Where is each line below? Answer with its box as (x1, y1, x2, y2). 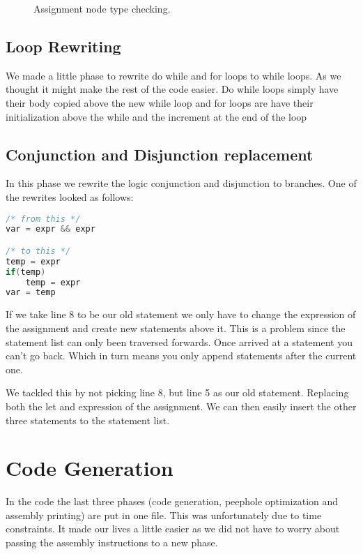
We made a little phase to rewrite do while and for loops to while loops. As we (6, 68, 341, 82)
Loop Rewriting (6, 35, 121, 57)
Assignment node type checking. (33, 1, 171, 15)
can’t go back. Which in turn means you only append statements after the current (6, 348, 357, 363)
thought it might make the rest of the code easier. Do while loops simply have (6, 82, 339, 96)
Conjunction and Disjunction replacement (6, 143, 314, 165)
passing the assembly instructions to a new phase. (6, 535, 218, 549)
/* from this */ (6, 214, 81, 224)
